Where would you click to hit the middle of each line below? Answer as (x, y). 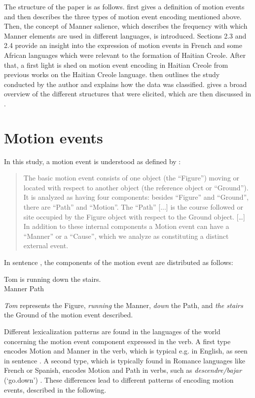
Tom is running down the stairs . (53, 279)
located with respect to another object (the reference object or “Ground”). (136, 187)
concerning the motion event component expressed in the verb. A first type (117, 341)
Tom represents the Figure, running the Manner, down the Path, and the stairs (124, 305)
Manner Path (24, 288)
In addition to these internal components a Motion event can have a (126, 226)
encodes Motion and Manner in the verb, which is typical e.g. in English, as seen (126, 351)
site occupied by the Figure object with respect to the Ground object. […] (134, 216)
